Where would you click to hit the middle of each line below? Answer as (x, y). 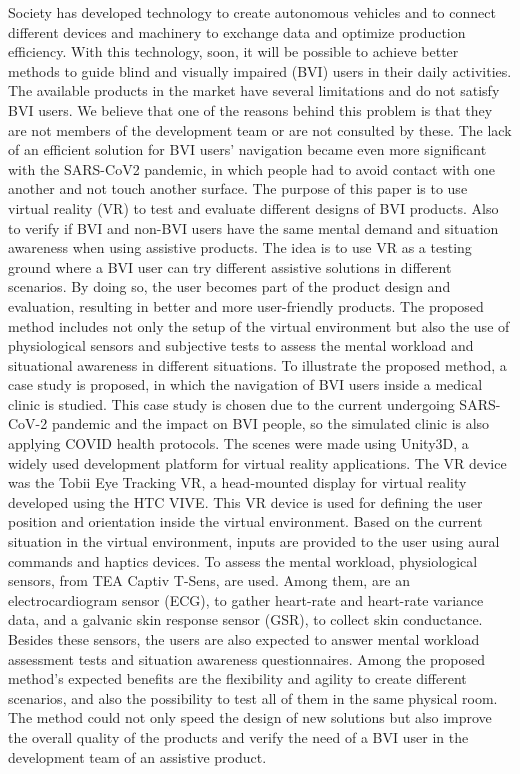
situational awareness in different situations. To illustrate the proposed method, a (257, 364)
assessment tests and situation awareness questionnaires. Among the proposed (246, 658)
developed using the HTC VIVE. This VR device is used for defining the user (245, 501)
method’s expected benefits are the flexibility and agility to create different (237, 678)
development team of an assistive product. (137, 756)
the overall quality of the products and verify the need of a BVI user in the (238, 736)
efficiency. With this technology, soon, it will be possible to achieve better (233, 51)
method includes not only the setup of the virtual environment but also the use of (259, 325)
